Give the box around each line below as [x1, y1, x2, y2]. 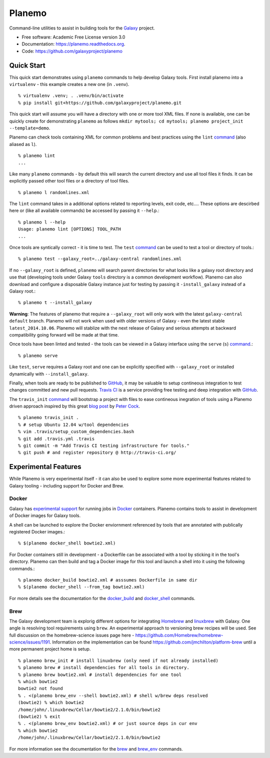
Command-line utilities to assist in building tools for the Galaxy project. [9, 25, 155, 31]
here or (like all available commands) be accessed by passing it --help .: [9, 207, 159, 213]
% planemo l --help [18, 219, 66, 225]
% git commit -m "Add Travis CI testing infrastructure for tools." [18, 443, 189, 448]
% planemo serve [18, 352, 58, 358]
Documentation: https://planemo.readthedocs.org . [21, 41, 125, 47]
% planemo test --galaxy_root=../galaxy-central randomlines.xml [18, 256, 182, 262]
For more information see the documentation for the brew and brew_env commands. [9, 745, 183, 752]
